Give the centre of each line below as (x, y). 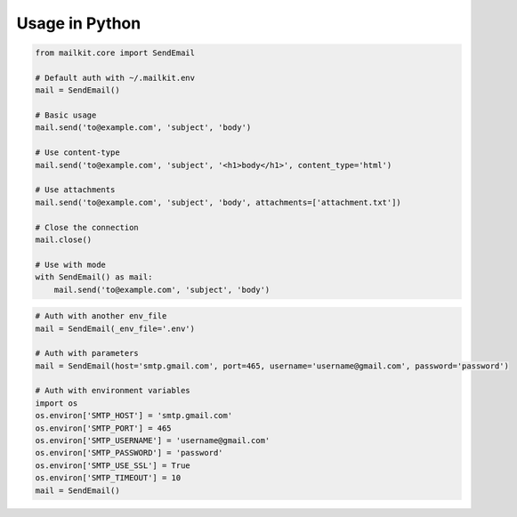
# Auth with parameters (87, 353)
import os (57, 403)
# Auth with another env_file (101, 316)
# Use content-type (77, 153)
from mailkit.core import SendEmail (115, 53)
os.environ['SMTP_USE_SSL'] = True (113, 465)
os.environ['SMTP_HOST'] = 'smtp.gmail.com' (134, 416)
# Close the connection (87, 227)
